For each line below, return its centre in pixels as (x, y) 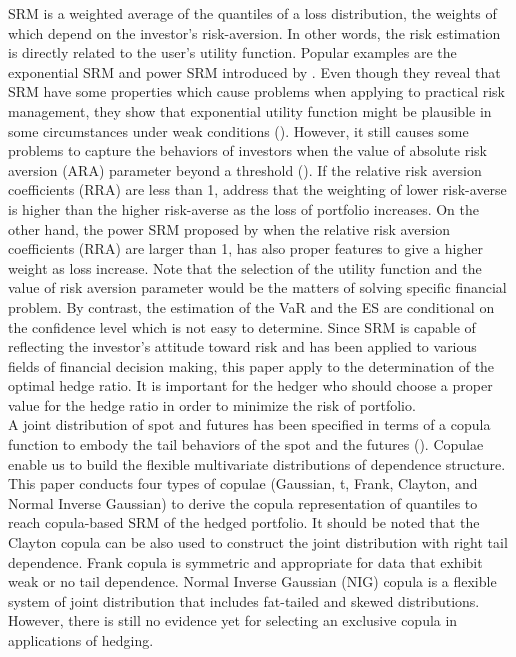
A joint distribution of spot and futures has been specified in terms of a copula (249, 424)
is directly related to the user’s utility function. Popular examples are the (232, 52)
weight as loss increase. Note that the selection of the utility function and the (245, 267)
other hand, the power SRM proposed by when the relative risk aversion (229, 228)
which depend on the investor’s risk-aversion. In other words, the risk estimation (254, 32)
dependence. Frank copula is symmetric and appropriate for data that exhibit (245, 561)
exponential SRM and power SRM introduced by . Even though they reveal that (254, 71)
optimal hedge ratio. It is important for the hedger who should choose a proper (250, 385)
